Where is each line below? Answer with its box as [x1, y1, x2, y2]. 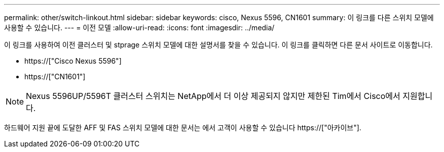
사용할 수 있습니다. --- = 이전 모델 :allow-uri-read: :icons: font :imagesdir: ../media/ [4, 23, 275, 32]
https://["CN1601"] [24, 72, 86, 81]
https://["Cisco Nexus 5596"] [24, 57, 122, 65]
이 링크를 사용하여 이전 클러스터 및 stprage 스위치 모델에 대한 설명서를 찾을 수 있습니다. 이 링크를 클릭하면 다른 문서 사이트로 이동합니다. [4, 40, 433, 49]
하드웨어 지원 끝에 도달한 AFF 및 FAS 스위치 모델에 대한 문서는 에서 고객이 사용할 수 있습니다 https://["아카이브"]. [4, 123, 361, 132]
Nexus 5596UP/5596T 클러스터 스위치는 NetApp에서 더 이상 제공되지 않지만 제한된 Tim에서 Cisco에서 [26, 91, 400, 101]
